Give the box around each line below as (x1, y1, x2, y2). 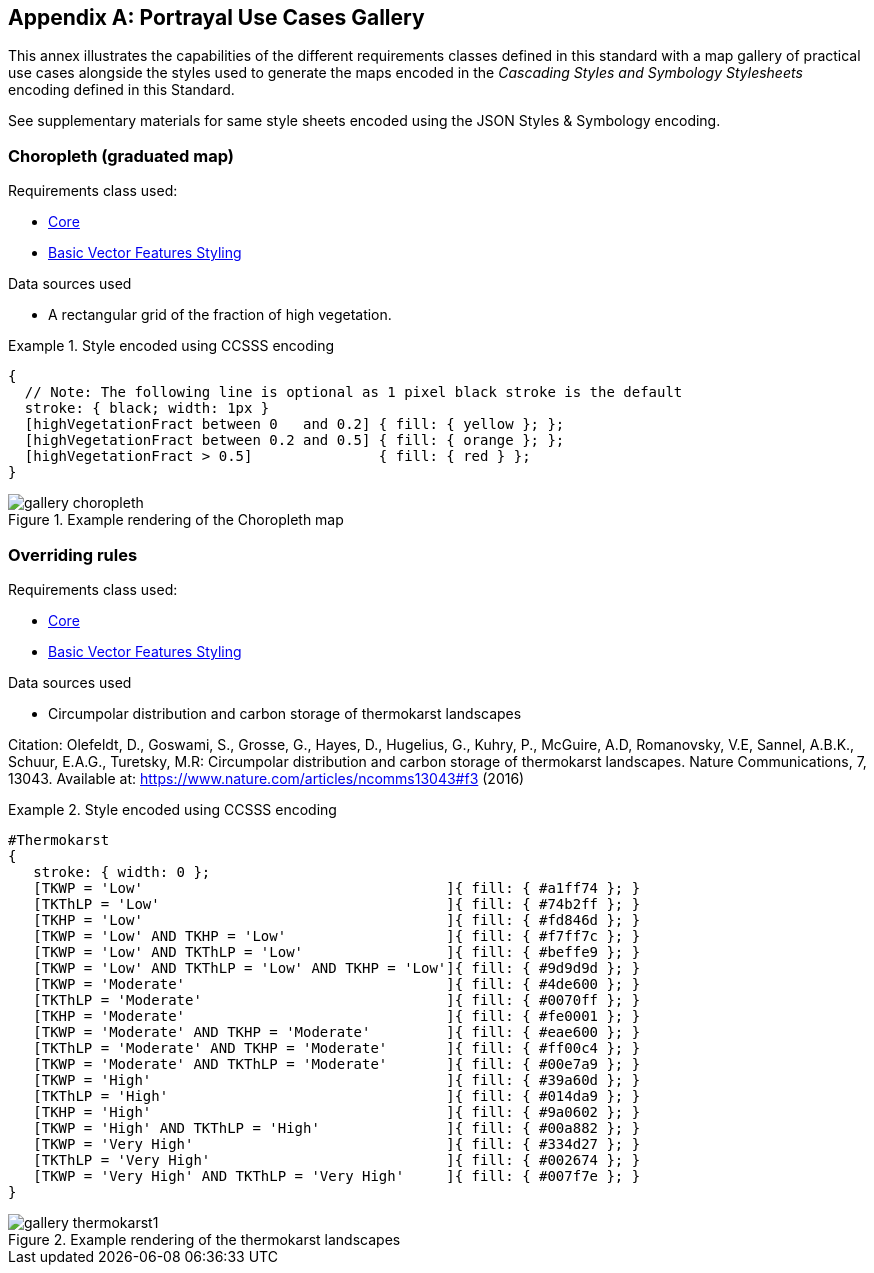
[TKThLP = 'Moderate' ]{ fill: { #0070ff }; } (33, 991, 641, 1008)
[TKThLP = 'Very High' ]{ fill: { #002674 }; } (33, 1151, 641, 1168)
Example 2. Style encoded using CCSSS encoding (8, 800, 337, 818)
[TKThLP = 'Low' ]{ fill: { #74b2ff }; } (33, 895, 641, 912)
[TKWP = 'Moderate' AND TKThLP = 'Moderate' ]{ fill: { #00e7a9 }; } (33, 1055, 641, 1072)
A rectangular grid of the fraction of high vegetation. (48, 306, 392, 324)
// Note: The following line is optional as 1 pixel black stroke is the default (24, 384, 683, 401)
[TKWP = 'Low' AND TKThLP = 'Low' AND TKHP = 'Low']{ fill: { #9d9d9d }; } (33, 959, 641, 976)
